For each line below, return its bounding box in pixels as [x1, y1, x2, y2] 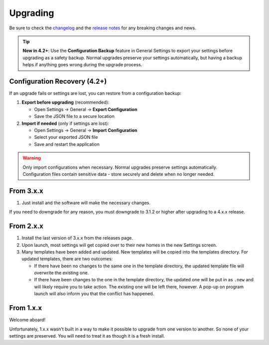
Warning [22, 155, 41, 161]
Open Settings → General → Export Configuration [34, 106, 137, 112]
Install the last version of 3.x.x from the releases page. [21, 235, 134, 241]
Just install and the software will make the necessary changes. [21, 200, 151, 206]
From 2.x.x [9, 222, 43, 230]
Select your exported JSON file [34, 134, 98, 140]
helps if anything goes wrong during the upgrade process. [22, 62, 142, 68]
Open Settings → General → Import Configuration [34, 127, 137, 133]
